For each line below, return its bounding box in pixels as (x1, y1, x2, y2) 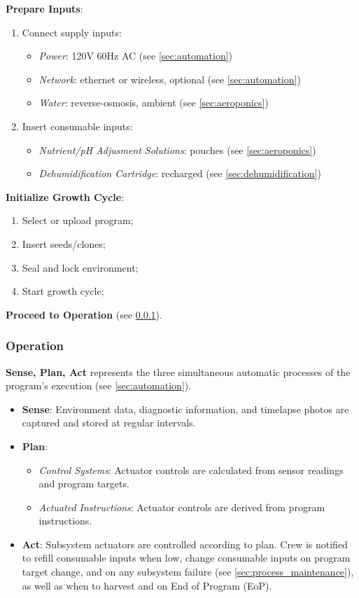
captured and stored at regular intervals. (22, 415, 196, 430)
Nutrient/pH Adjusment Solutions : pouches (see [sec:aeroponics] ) (38, 142, 316, 157)
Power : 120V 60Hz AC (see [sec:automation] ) (38, 48, 233, 63)
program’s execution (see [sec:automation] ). (6, 378, 192, 393)
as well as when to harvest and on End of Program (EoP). (22, 578, 272, 592)
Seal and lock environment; (22, 260, 139, 274)
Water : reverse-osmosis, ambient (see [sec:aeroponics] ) (38, 95, 269, 110)
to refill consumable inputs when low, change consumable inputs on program (22, 550, 351, 565)
